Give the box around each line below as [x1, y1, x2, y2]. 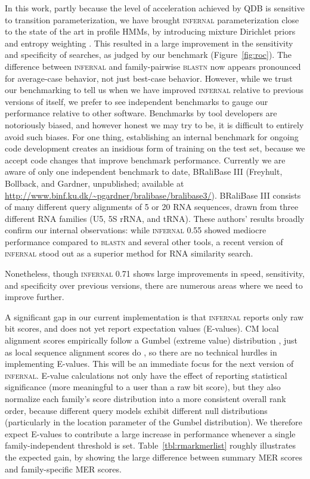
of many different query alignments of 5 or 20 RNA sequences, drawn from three [5, 200, 299, 213]
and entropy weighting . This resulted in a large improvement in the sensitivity [5, 36, 293, 49]
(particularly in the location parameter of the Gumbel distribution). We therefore [5, 416, 303, 428]
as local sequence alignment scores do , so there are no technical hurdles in [5, 345, 277, 358]
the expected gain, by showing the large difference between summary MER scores [5, 450, 302, 463]
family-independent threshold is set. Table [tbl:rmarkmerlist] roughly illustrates [5, 439, 296, 452]
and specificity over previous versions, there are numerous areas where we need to [5, 279, 303, 291]
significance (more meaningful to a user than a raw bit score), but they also [5, 381, 281, 393]
